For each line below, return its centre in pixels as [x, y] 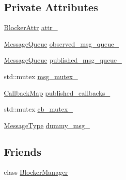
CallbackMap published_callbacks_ [57, 92]
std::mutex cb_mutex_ [39, 109]
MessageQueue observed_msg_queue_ [62, 43]
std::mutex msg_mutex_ [41, 76]
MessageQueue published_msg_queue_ [63, 60]
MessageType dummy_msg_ [47, 125]
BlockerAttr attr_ [31, 27]
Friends [23, 151]
